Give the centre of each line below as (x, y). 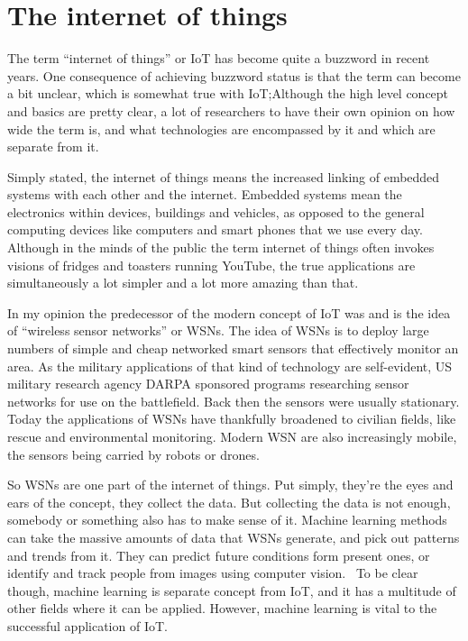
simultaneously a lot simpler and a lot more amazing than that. (183, 283)
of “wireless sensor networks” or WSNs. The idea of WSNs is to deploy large (218, 330)
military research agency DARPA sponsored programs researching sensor (208, 384)
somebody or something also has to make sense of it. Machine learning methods (227, 520)
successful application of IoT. (87, 625)
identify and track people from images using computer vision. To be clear (213, 573)
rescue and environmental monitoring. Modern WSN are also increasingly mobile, (232, 436)
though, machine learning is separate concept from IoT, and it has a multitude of (232, 590)
